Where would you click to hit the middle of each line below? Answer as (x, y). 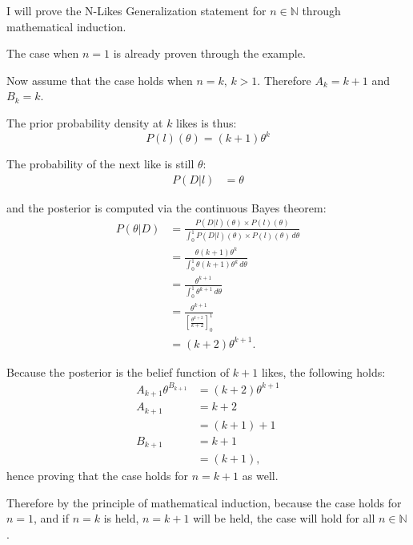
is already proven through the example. (209, 53)
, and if (52, 518)
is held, (121, 518)
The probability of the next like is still (100, 164)
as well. (260, 476)
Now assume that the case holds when (100, 80)
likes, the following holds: (323, 371)
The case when (43, 53)
